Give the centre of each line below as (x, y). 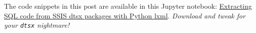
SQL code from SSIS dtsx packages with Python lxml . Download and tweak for (125, 15)
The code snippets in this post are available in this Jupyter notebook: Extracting (128, 6)
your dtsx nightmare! (37, 25)
